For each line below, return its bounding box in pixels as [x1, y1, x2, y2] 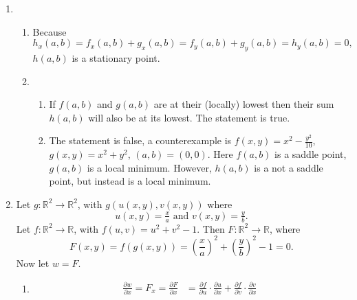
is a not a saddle [254, 160, 323, 174]
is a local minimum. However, [87, 160, 212, 174]
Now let [16, 255, 50, 270]
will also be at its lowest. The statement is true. [88, 110, 290, 124]
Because [32, 24, 67, 38]
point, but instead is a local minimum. [49, 174, 211, 188]
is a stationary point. [72, 50, 160, 65]
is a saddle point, [274, 147, 347, 161]
